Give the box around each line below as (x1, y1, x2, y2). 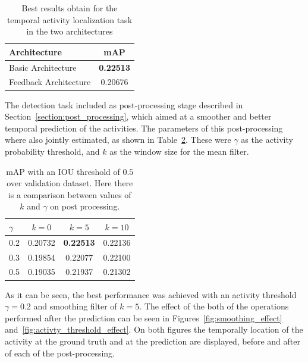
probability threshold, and (5, 145, 100, 157)
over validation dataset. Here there (7, 177, 133, 189)
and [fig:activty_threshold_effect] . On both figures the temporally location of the (5, 323, 303, 336)
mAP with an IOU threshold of (6, 165, 120, 177)
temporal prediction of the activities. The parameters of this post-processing (5, 121, 283, 134)
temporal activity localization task (7, 13, 133, 26)
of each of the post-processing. (5, 346, 115, 359)
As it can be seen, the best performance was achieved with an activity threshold (5, 288, 297, 301)
